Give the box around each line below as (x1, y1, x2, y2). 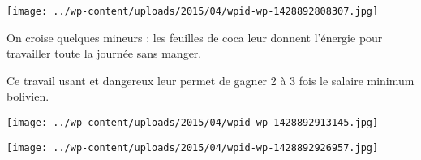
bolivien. (6, 88, 49, 105)
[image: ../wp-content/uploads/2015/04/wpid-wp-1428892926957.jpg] (6, 141, 379, 154)
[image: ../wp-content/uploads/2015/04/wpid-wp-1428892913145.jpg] (6, 117, 379, 129)
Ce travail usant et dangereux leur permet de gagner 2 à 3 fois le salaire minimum (6, 71, 415, 89)
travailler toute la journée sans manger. (6, 45, 202, 62)
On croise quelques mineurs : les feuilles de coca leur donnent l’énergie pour (6, 28, 383, 45)
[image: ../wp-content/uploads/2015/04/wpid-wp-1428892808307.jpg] (6, 6, 379, 17)
